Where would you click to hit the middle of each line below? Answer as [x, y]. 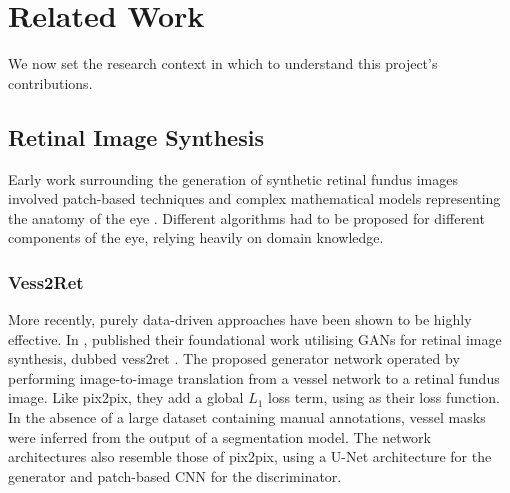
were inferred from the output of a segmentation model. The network [219, 436]
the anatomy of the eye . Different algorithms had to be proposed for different [246, 217]
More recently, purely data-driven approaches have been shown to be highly [240, 319]
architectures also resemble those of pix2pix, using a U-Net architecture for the [250, 456]
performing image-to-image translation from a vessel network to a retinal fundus [254, 377]
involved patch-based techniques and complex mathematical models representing [254, 198]
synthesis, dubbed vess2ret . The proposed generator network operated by [234, 358]
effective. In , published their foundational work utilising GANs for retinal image [255, 338]
